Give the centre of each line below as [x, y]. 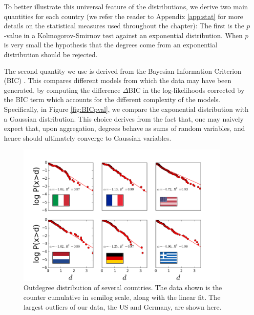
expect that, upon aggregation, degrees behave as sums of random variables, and [125, 128]
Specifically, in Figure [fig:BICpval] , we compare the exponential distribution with [126, 109]
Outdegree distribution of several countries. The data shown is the [123, 287]
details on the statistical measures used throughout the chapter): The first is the [124, 26]
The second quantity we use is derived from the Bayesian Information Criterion [123, 71]
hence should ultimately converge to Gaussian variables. [88, 137]
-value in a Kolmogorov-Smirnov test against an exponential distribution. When [123, 35]
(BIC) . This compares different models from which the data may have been [118, 80]
